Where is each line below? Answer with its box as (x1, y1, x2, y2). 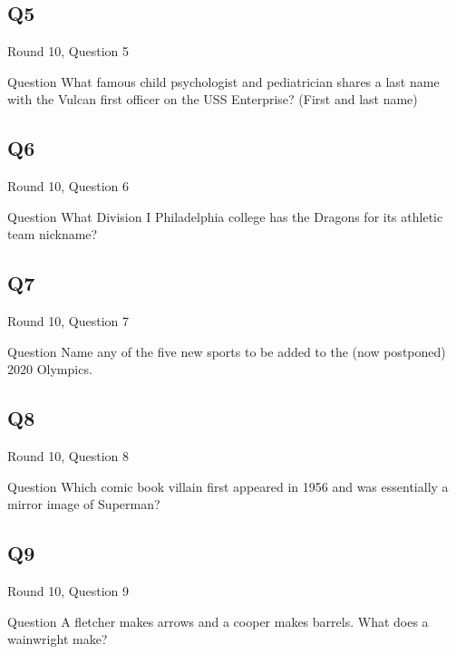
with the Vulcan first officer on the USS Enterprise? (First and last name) (7, 90, 418, 109)
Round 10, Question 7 (7, 312, 130, 331)
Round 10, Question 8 (7, 447, 130, 466)
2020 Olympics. (7, 360, 92, 379)
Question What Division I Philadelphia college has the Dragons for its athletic (7, 207, 443, 226)
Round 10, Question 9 (7, 582, 130, 601)
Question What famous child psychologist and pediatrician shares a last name (7, 72, 440, 91)
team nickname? (7, 225, 98, 244)
